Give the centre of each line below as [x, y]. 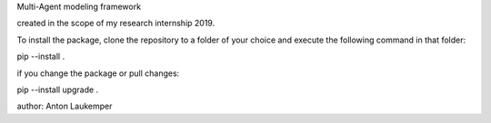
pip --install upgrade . [58, 90]
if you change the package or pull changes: [98, 73]
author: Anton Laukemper [65, 106]
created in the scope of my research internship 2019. [116, 24]
